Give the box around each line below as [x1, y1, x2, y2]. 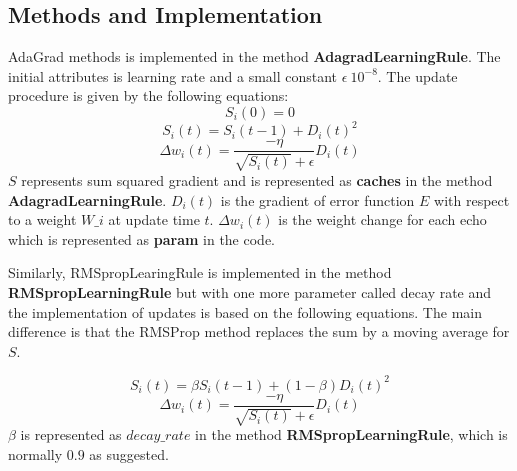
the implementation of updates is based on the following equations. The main [8, 301, 482, 322]
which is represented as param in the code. [8, 228, 275, 249]
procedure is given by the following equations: [8, 85, 289, 106]
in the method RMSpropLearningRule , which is [195, 424, 508, 445]
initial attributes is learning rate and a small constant [8, 65, 338, 86]
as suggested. [89, 443, 169, 464]
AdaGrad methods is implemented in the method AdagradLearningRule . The [8, 46, 501, 67]
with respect [434, 189, 510, 210]
